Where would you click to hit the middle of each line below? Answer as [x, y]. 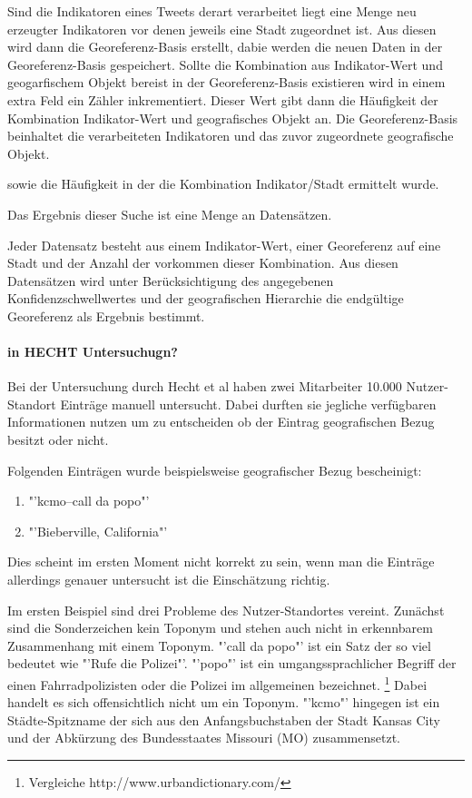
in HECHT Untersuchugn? [93, 352]
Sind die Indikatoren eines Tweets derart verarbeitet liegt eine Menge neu [212, 11]
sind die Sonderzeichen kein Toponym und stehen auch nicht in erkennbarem [220, 628]
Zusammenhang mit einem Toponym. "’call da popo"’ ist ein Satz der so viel [219, 645]
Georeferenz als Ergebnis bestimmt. [106, 315]
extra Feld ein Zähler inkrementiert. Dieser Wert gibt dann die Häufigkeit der [223, 99]
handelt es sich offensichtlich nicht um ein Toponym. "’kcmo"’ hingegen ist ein [224, 702]
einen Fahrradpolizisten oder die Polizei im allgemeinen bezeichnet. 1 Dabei [217, 683]
